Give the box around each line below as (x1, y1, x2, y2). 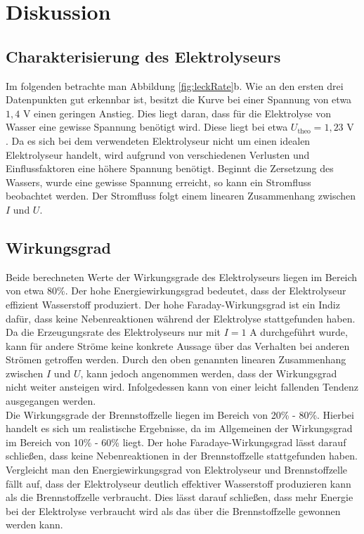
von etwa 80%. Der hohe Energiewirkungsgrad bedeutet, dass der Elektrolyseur (6, 283, 346, 298)
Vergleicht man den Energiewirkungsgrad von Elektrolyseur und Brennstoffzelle (6, 462, 348, 477)
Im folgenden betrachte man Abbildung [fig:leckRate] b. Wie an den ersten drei (6, 78, 344, 93)
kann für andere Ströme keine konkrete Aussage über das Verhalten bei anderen (6, 338, 350, 353)
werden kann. (6, 517, 63, 532)
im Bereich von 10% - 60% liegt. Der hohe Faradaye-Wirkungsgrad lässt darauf (6, 434, 346, 449)
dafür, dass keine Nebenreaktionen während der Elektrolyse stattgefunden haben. (6, 311, 356, 325)
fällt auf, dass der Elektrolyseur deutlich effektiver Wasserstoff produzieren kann (6, 476, 351, 490)
